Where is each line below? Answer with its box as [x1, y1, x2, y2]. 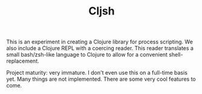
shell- [169, 51, 183, 58]
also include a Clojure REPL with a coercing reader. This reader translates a [6, 45, 194, 52]
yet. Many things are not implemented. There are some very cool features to [6, 75, 197, 83]
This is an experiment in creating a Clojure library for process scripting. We [6, 38, 194, 46]
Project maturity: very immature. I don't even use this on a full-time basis [6, 69, 187, 77]
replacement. [6, 57, 39, 64]
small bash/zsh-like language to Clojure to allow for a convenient [6, 51, 168, 58]
